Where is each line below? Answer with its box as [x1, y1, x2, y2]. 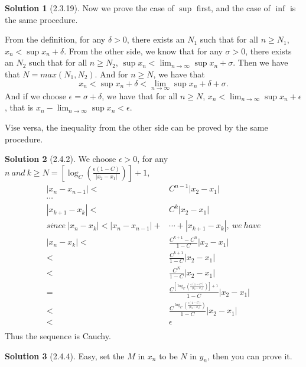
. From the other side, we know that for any [64, 44, 223, 57]
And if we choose [5, 89, 66, 102]
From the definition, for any [5, 33, 106, 46]
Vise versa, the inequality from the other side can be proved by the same [5, 121, 268, 133]
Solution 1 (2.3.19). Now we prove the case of [5, 2, 174, 14]
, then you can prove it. [207, 349, 292, 362]
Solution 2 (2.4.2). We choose [5, 152, 116, 165]
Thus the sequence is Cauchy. [5, 330, 111, 342]
